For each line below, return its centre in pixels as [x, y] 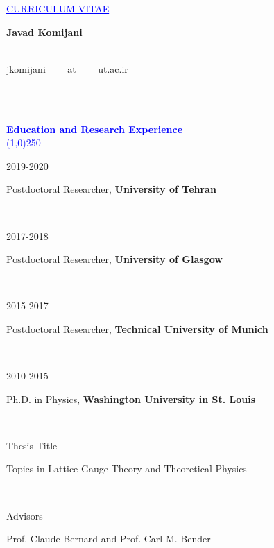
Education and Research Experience [95, 129]
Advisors [25, 515]
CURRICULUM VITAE [58, 8]
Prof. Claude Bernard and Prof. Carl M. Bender [109, 539]
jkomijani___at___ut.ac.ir [67, 68]
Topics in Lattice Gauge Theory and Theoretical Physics [127, 469]
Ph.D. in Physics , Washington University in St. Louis [131, 399]
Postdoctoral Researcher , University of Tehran [111, 189]
